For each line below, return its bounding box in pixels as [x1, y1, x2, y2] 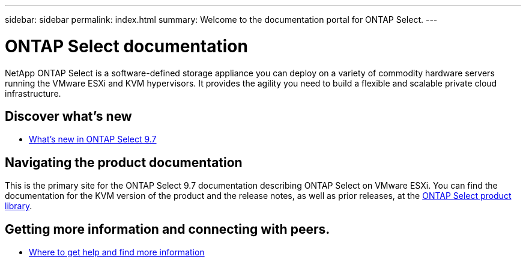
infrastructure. [5, 88, 61, 99]
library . [5, 201, 32, 212]
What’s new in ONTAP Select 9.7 [29, 134, 157, 145]
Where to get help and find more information [29, 247, 205, 258]
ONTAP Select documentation [5, 35, 248, 56]
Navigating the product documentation [5, 154, 243, 170]
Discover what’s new [5, 108, 132, 124]
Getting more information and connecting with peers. [5, 221, 330, 237]
